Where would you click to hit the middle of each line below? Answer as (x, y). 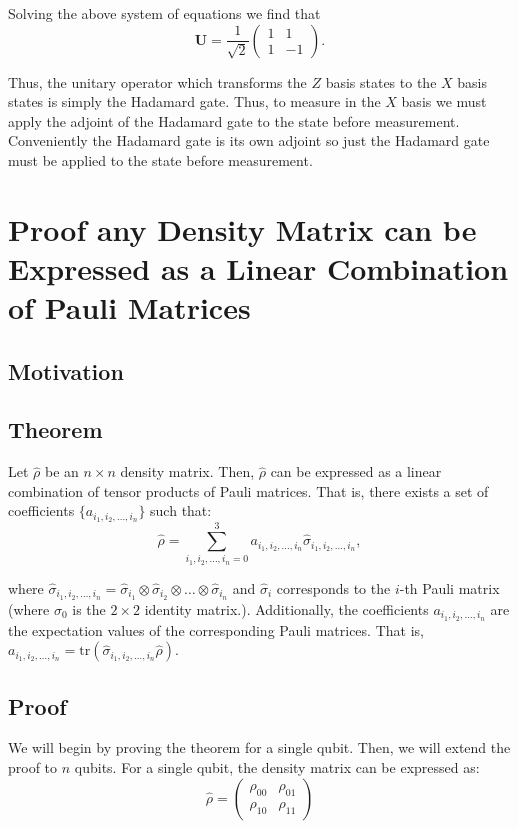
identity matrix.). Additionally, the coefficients (286, 608)
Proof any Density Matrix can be (242, 228)
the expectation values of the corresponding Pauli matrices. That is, (216, 629)
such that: (181, 510)
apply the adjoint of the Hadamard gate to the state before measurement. (234, 120)
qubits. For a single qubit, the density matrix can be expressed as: (277, 766)
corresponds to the (333, 587)
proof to (33, 766)
